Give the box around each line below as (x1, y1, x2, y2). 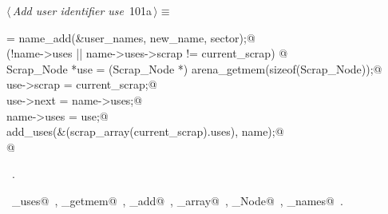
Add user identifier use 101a (12, 2, 152, 18)
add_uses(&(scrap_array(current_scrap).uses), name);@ (6, 123, 284, 140)
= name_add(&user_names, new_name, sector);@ (6, 29, 255, 46)
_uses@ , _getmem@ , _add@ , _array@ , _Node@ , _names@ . (11, 192, 343, 208)
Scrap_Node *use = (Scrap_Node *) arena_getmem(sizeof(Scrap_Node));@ (6, 60, 382, 77)
